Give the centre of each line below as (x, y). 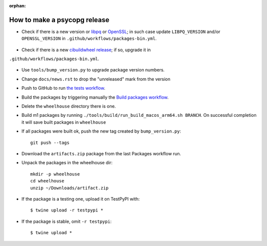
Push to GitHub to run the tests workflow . (64, 88)
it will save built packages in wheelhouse (64, 122)
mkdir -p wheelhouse (55, 174)
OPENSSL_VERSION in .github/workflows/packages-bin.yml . (89, 38)
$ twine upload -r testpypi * (67, 210)
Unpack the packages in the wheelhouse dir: (67, 163)
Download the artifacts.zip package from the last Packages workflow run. (101, 153)
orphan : (18, 6)
